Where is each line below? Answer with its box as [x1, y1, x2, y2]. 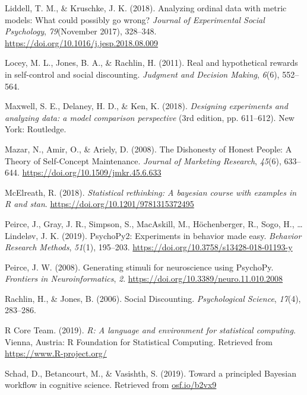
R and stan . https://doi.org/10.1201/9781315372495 [5, 197, 194, 210]
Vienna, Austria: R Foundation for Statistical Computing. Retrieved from [5, 335, 273, 348]
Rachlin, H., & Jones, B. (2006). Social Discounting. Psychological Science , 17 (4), [5, 292, 301, 304]
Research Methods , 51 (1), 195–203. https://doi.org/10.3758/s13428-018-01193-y [5, 241, 293, 253]
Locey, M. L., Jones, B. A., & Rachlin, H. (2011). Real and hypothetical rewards [5, 56, 298, 69]
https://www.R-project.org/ [5, 347, 107, 359]
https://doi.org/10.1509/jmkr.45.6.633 [22, 166, 162, 179]
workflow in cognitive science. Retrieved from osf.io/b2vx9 [5, 378, 217, 391]
